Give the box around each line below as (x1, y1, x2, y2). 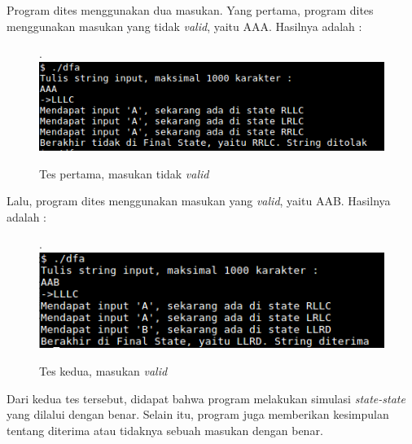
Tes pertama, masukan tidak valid (39, 165, 209, 182)
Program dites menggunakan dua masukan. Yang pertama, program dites (7, 2, 374, 18)
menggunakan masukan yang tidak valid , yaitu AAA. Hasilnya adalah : (7, 17, 362, 34)
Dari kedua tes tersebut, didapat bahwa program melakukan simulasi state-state (7, 389, 405, 407)
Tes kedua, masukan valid (39, 363, 168, 380)
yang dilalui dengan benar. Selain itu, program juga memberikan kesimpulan (7, 406, 389, 423)
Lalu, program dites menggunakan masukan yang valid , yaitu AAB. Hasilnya (7, 192, 391, 209)
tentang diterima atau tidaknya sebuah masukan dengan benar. (7, 421, 323, 438)
